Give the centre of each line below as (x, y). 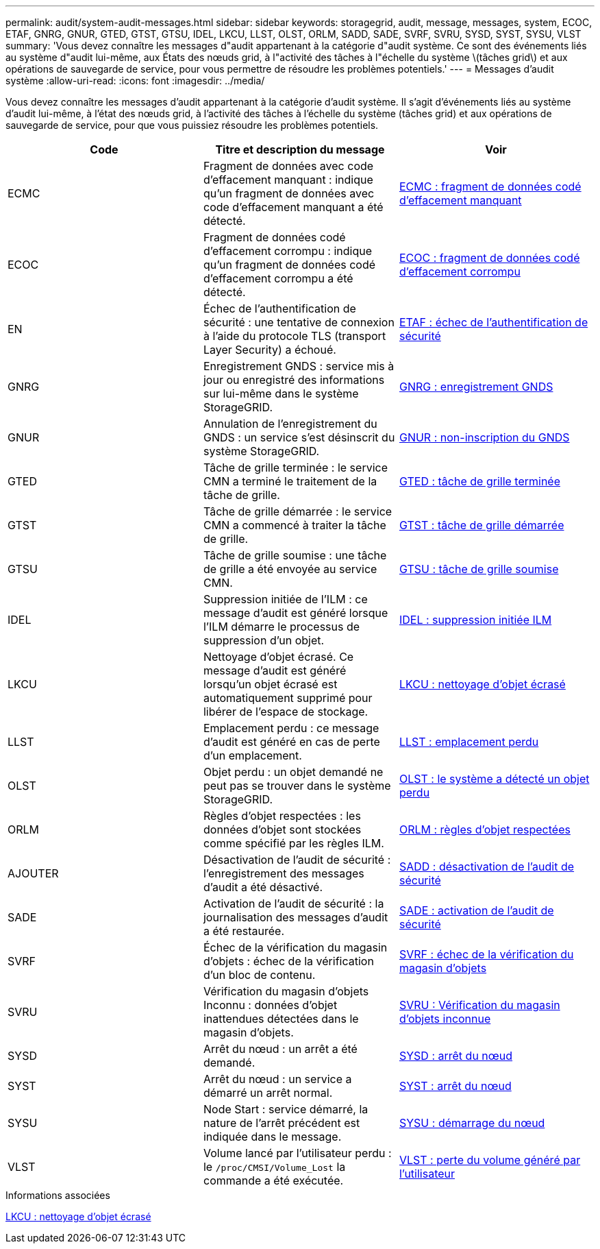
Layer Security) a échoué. (270, 350)
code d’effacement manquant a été (293, 207)
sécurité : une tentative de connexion (299, 322)
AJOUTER (33, 873)
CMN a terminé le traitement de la (290, 481)
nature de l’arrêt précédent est (282, 1123)
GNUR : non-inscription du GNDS (484, 437)
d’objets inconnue (445, 1019)
